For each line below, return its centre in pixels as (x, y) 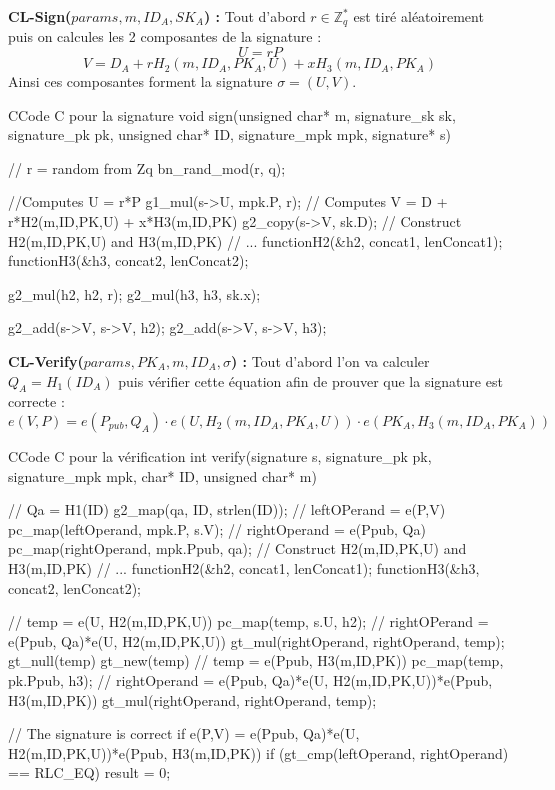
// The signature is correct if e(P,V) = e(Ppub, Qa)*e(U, (184, 733)
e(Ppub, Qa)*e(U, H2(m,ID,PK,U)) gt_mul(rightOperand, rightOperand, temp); (256, 640)
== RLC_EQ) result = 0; (89, 772)
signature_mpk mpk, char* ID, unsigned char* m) (162, 475)
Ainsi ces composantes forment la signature (140, 81)
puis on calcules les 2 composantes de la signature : (165, 36)
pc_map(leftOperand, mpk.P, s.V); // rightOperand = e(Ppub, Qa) (217, 528)
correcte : (36, 401)
